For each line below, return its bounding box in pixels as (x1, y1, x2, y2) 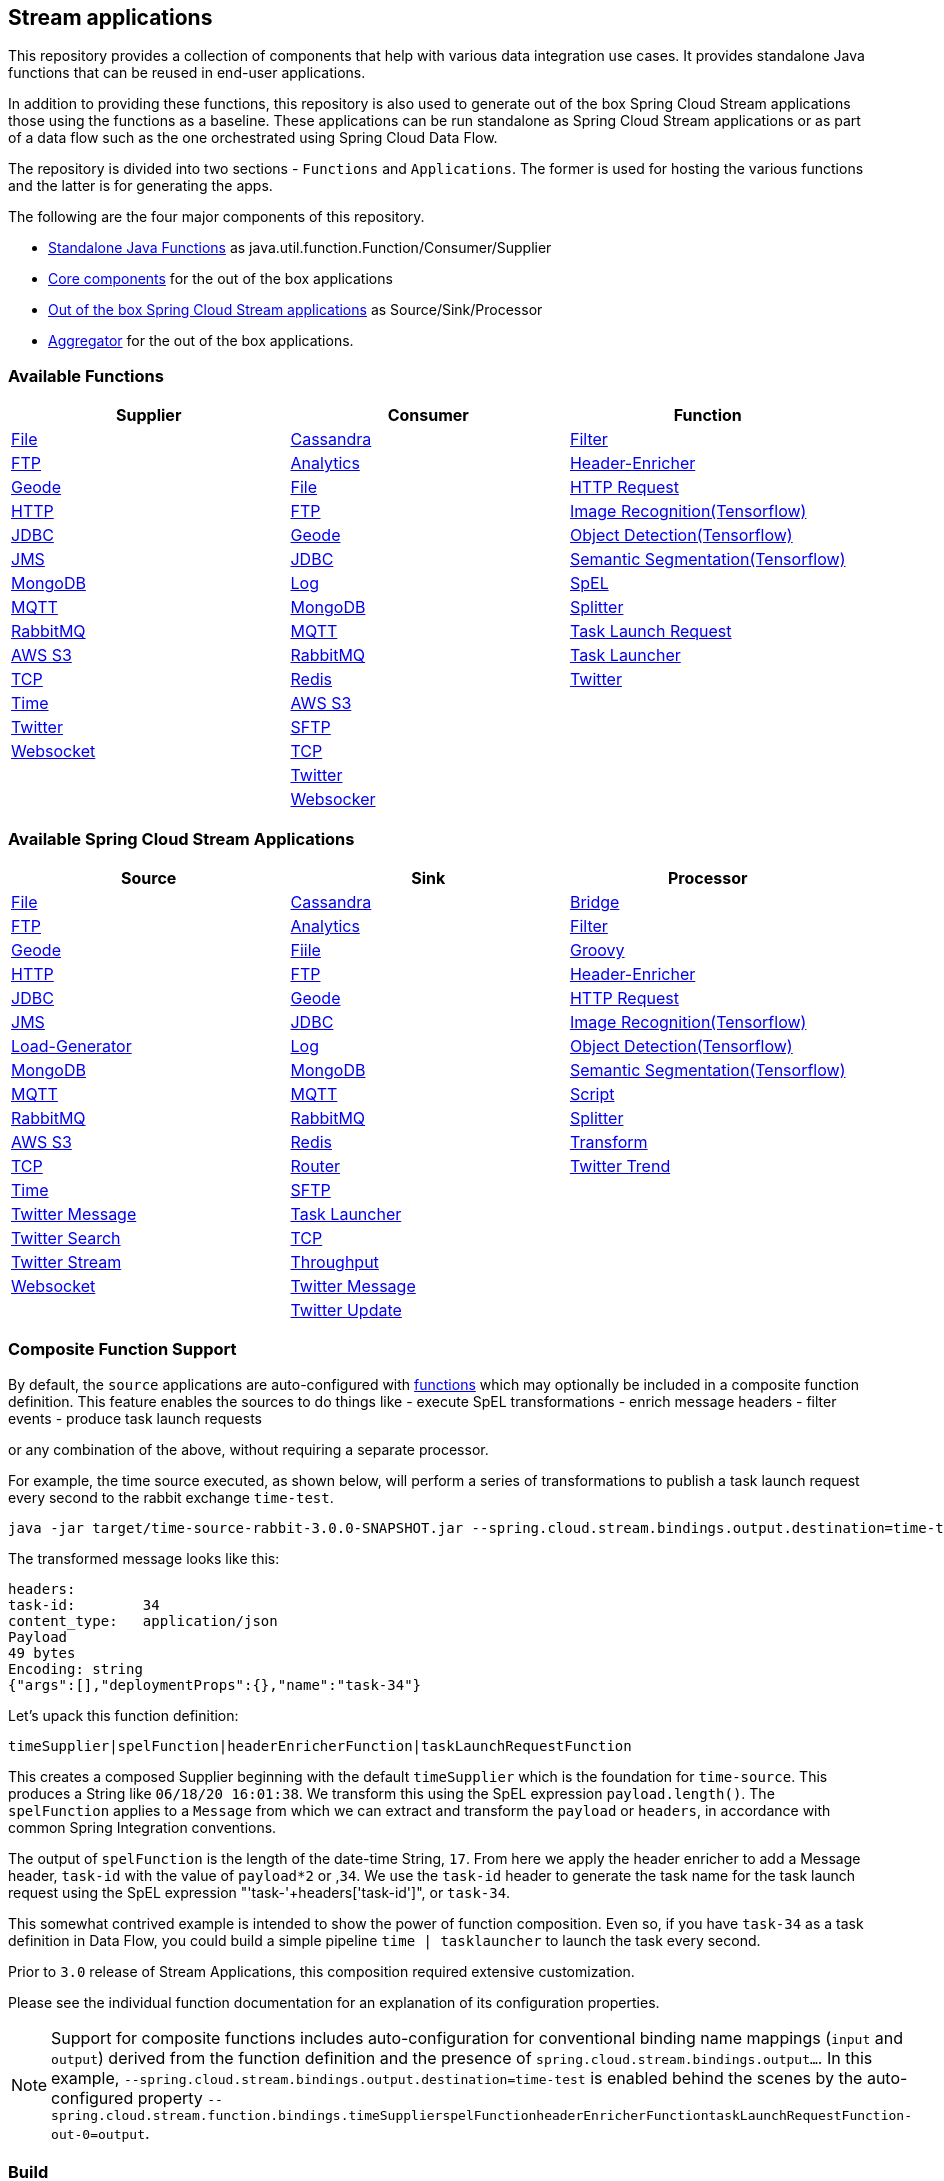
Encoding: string (8, 1660, 143, 1677)
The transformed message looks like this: (8, 1549, 280, 1567)
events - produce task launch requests (8, 1409, 262, 1427)
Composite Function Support (8, 1339, 237, 1360)
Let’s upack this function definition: (8, 1706, 239, 1724)
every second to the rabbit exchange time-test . (8, 1488, 334, 1506)
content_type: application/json (8, 1612, 278, 1629)
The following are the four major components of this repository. (8, 208, 425, 226)
